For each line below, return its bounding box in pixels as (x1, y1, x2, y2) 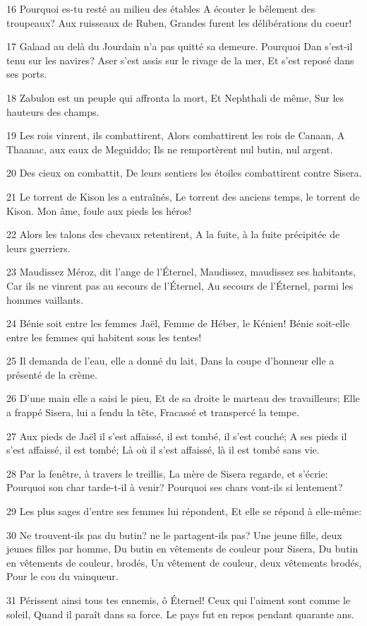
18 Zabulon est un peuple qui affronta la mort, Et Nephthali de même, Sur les (6, 90, 344, 105)
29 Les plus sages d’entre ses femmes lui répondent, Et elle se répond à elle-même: (6, 504, 362, 519)
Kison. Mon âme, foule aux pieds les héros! (6, 203, 192, 218)
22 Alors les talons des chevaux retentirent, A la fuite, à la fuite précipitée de (6, 227, 340, 242)
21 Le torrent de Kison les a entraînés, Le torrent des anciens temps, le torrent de (6, 189, 360, 203)
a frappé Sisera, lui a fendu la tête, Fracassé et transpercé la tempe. (6, 405, 299, 420)
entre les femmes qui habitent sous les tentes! (6, 329, 202, 344)
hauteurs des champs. (6, 104, 100, 119)
